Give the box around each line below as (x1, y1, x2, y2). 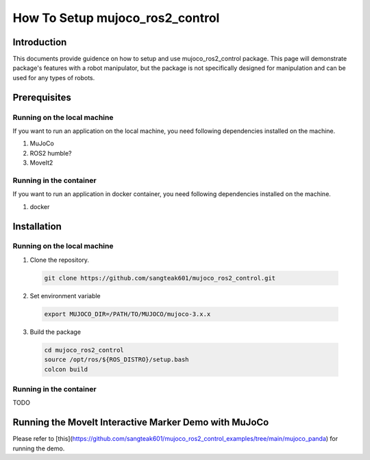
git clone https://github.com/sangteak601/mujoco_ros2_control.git (44, 274, 276, 282)
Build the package (29, 328, 82, 336)
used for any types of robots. (12, 73, 95, 82)
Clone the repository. (29, 256, 89, 264)
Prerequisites (12, 91, 71, 103)
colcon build (44, 365, 88, 373)
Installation (12, 220, 62, 232)
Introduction (12, 36, 67, 48)
